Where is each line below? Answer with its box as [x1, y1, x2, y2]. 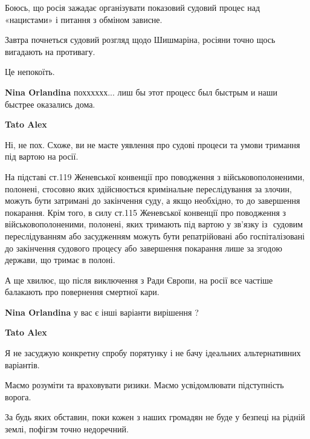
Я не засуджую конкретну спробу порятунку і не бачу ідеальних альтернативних [5, 346, 301, 359]
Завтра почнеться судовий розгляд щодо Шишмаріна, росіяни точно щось [5, 33, 276, 46]
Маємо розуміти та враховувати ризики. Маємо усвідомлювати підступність [5, 379, 284, 391]
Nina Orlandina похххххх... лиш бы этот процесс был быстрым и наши [5, 85, 278, 98]
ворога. [5, 390, 31, 403]
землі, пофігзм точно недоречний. [5, 423, 129, 435]
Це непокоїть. [5, 65, 55, 78]
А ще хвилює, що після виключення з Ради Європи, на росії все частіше [5, 273, 273, 286]
